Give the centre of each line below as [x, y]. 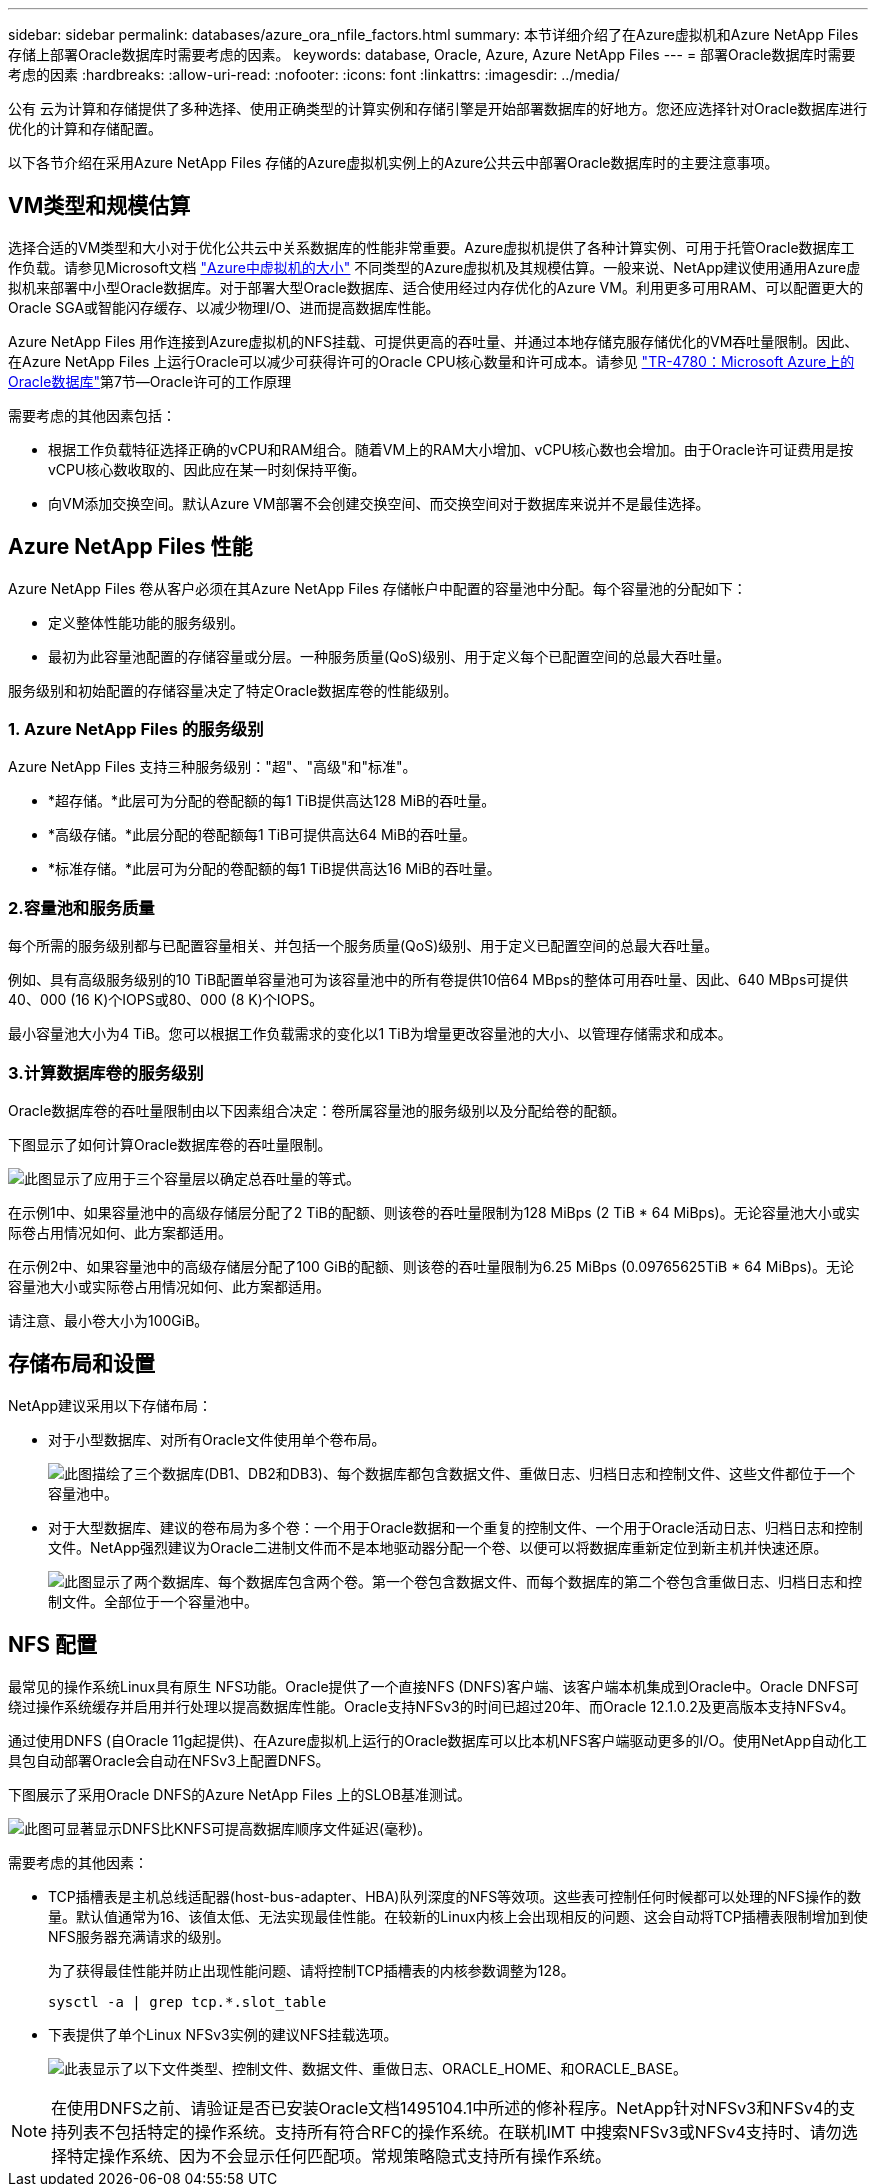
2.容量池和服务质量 [81, 907]
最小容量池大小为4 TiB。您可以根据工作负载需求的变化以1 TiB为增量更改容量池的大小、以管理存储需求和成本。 [370, 1034]
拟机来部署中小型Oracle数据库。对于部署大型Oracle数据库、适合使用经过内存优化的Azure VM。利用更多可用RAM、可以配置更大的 [436, 287]
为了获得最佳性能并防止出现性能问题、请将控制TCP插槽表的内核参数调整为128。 [311, 1970]
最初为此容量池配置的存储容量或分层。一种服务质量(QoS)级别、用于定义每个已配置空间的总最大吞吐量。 [389, 656]
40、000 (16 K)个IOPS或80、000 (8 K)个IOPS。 [166, 1000]
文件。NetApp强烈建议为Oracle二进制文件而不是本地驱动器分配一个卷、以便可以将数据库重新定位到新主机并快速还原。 [438, 1547]
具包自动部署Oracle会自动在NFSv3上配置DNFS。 [169, 1760]
